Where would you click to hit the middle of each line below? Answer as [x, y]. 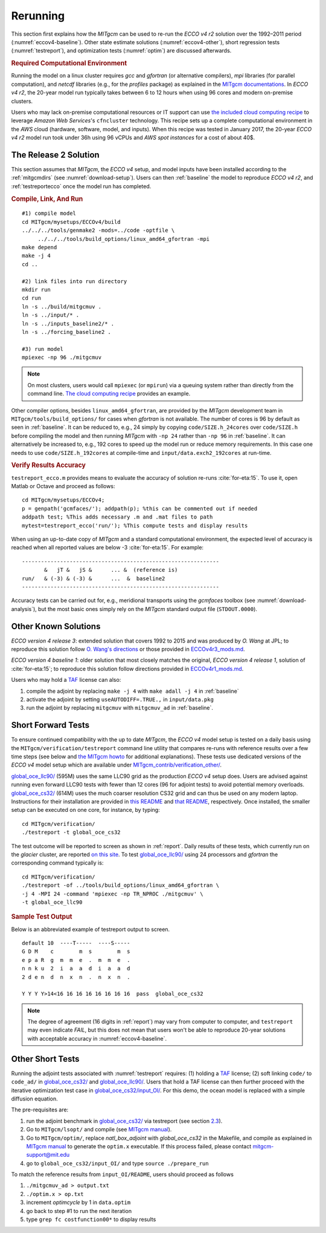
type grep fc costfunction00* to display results [91, 1220]
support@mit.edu [48, 1155]
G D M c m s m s [76, 952]
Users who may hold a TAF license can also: [66, 680]
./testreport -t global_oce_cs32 [71, 832]
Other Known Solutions [56, 626]
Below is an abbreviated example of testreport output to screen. [91, 929]
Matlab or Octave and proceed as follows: [63, 486]
